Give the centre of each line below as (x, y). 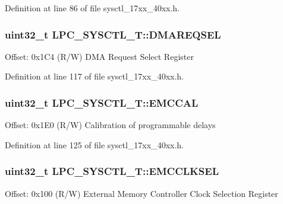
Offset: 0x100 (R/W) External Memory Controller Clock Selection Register (141, 193)
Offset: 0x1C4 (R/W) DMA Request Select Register (99, 56)
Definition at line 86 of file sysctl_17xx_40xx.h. (92, 8)
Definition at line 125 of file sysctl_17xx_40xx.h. (94, 144)
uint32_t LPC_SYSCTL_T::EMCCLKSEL (112, 171)
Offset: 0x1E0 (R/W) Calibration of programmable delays (110, 125)
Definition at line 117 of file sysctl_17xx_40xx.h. (94, 76)
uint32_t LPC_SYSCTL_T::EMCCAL (102, 102)
